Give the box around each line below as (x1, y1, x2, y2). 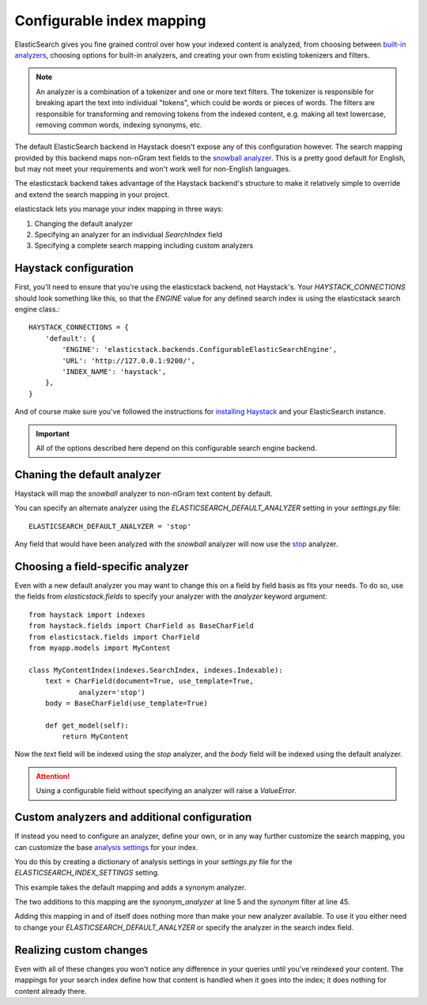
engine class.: (14, 304, 60, 314)
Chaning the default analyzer (14, 467, 161, 482)
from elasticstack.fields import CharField (28, 633, 200, 641)
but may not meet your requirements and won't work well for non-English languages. (14, 164, 291, 174)
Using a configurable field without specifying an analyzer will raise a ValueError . (36, 786, 297, 795)
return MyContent (62, 732, 130, 741)
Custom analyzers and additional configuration (14, 810, 252, 824)
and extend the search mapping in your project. (14, 190, 170, 199)
